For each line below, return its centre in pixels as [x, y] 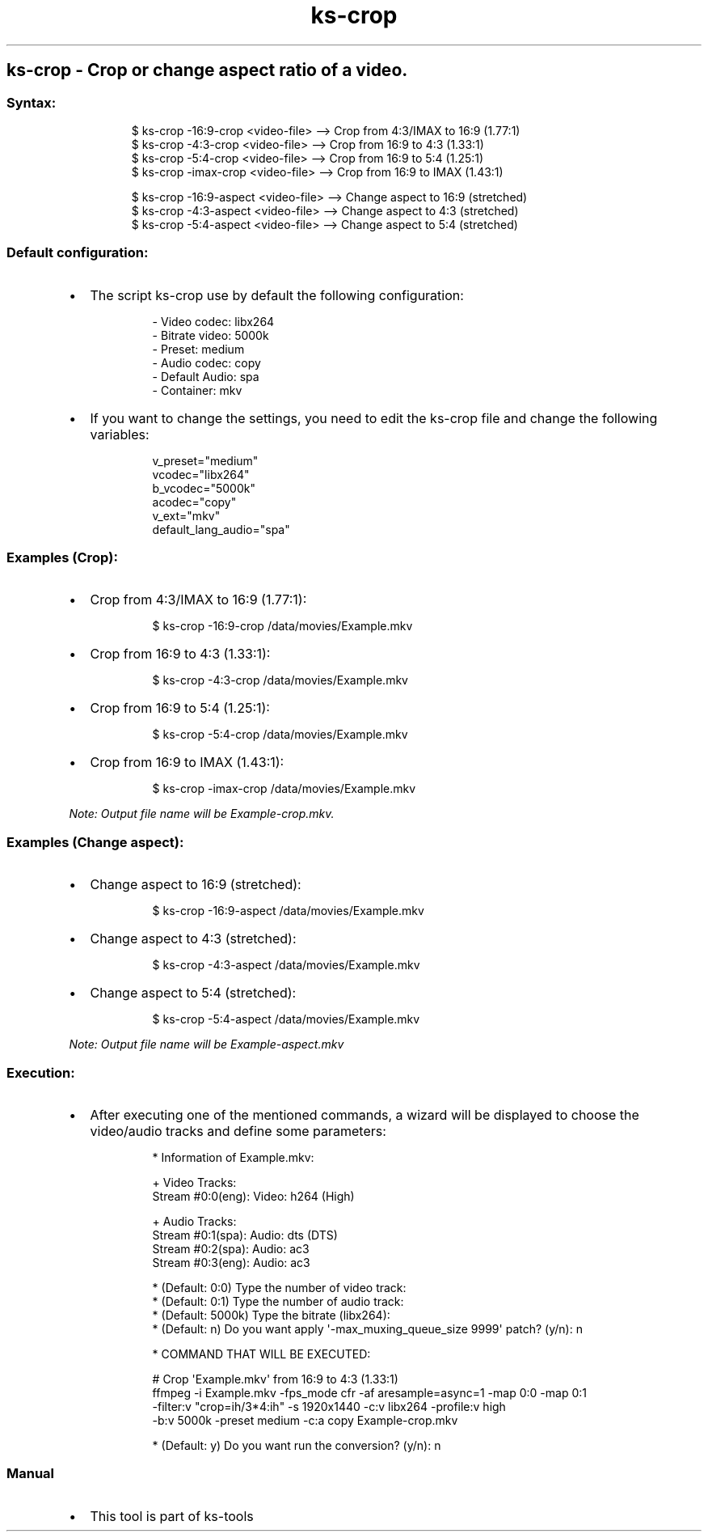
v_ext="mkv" [186, 515]
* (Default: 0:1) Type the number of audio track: [278, 1301]
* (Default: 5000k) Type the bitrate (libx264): [271, 1315]
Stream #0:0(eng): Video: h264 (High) [253, 1196]
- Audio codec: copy [206, 362]
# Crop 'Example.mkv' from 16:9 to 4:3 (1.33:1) [275, 1379]
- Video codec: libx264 [213, 321]
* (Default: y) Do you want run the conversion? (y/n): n [297, 1445]
